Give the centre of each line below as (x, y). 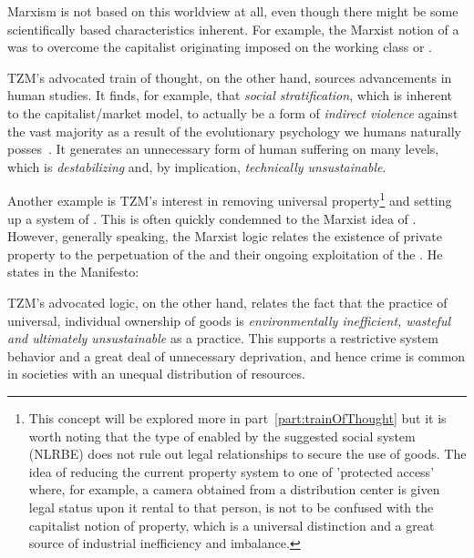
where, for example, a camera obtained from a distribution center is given (234, 489)
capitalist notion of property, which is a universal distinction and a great (232, 525)
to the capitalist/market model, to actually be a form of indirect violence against (233, 112)
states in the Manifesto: (73, 272)
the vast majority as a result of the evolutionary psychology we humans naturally (234, 131)
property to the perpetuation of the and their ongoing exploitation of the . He (225, 254)
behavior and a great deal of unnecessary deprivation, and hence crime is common (237, 355)
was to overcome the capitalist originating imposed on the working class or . (220, 47)
